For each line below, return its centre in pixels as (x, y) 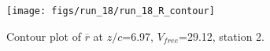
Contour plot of (44, 36)
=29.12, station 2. (222, 36)
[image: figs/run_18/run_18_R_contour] (111, 11)
